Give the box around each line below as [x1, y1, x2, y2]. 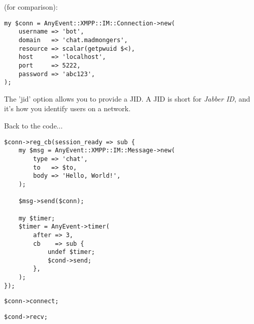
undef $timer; [47, 248, 95, 256]
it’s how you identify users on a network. [4, 103, 131, 114]
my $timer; [18, 214, 55, 222]
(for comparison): [4, 2, 58, 12]
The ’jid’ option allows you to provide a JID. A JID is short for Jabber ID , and [4, 93, 250, 104]
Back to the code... [4, 120, 63, 131]
